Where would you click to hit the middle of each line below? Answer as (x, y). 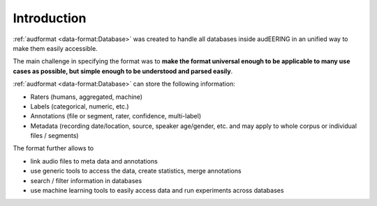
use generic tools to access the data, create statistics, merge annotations (136, 171)
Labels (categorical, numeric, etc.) (80, 106)
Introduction (50, 18)
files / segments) (55, 136)
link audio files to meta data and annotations (94, 161)
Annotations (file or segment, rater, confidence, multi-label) (116, 116)
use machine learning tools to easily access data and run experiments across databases (157, 191)
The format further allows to (53, 148)
